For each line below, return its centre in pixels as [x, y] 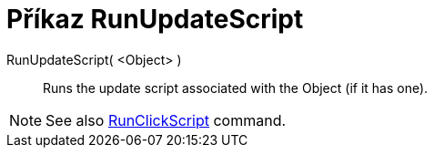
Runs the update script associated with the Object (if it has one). [236, 88]
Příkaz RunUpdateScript [155, 19]
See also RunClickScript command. [166, 120]
